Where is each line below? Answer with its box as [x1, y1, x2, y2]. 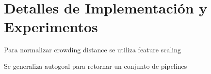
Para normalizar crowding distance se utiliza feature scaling [4, 45, 181, 55]
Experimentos [4, 17, 98, 37]
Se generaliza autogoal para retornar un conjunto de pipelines [4, 61, 187, 71]
